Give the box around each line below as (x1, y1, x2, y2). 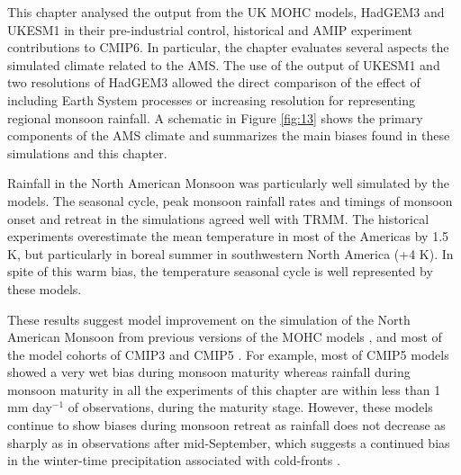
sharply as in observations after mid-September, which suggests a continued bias (7, 433, 450, 452)
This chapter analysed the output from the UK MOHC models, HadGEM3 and (7, 3, 445, 21)
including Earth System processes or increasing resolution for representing (7, 90, 415, 109)
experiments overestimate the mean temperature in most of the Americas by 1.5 (7, 227, 449, 246)
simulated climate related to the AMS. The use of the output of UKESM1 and (7, 55, 440, 74)
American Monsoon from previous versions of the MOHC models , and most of (7, 327, 442, 346)
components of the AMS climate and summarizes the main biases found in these (7, 126, 450, 145)
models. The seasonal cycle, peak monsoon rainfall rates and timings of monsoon (7, 191, 453, 210)
